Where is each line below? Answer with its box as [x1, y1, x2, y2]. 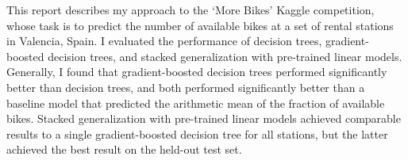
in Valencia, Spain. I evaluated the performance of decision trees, [6, 32, 322, 49]
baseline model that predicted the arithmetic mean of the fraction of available [6, 94, 385, 111]
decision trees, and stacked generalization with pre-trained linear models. [48, 48, 402, 64]
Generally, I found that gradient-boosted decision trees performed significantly [6, 63, 387, 80]
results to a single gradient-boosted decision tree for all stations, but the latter [6, 125, 388, 142]
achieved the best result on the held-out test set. [6, 141, 242, 158]
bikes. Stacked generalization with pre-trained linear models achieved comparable [6, 110, 401, 127]
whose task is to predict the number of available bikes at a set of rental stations [6, 17, 394, 33]
